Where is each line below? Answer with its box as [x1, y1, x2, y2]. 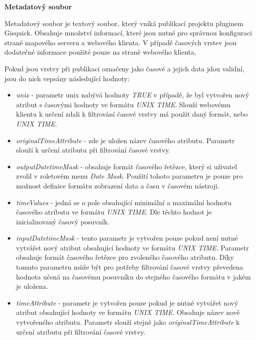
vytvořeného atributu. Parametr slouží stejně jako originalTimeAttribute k [16, 317, 240, 327]
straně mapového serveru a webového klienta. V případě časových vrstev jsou [4, 37, 237, 47]
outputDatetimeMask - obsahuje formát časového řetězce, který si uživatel [16, 161, 237, 171]
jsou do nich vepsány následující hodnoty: [4, 73, 130, 83]
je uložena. [16, 281, 48, 291]
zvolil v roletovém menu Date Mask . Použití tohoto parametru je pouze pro [16, 171, 243, 181]
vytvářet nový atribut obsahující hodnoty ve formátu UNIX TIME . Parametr [16, 242, 249, 252]
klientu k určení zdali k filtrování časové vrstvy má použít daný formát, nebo [16, 109, 248, 119]
